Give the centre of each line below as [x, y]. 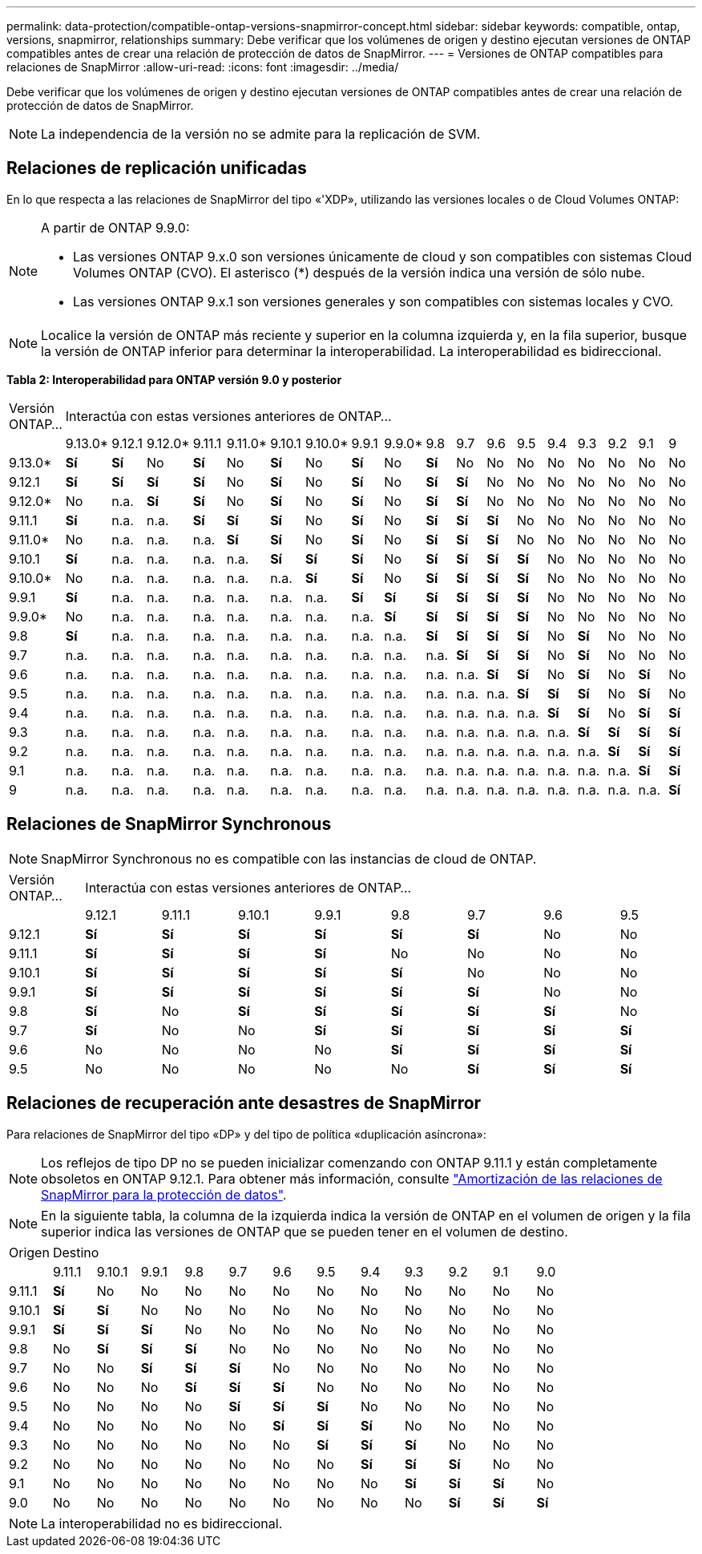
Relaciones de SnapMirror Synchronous [169, 824]
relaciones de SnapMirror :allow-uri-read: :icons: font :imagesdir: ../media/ [203, 67]
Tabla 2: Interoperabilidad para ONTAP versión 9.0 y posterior [174, 379]
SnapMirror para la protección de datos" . [164, 1194]
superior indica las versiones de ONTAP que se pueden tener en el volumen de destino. [305, 1231]
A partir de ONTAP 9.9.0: [115, 227]
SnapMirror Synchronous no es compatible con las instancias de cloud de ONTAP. [289, 858]
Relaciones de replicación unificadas [157, 168]
